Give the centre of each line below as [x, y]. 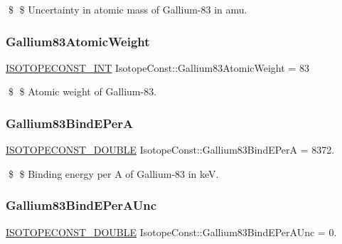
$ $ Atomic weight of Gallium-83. [82, 91]
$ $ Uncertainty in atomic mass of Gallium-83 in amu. [128, 9]
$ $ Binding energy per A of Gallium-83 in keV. [113, 173]
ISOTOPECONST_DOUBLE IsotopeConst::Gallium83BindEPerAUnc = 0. [171, 232]
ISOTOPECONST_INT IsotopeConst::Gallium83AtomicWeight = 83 [157, 67]
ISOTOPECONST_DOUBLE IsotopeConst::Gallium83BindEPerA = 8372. [170, 150]
